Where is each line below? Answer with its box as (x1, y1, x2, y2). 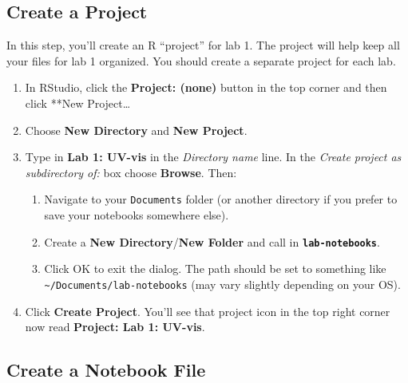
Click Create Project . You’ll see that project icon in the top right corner (25, 302, 390, 319)
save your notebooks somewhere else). (44, 207, 229, 223)
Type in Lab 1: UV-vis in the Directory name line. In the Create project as (25, 148, 402, 165)
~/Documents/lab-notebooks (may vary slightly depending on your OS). (44, 275, 401, 292)
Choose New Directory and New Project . (25, 121, 248, 138)
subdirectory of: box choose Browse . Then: (25, 164, 237, 180)
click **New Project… (25, 94, 131, 111)
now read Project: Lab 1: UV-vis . (25, 318, 205, 335)
